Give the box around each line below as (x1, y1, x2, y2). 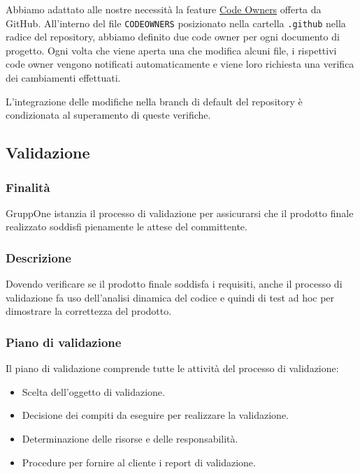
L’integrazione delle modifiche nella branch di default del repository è (6, 94, 303, 108)
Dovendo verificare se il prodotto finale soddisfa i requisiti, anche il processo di (6, 276, 343, 291)
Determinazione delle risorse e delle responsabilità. (22, 431, 238, 445)
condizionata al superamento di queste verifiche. (6, 108, 211, 122)
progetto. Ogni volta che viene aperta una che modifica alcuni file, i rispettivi (6, 43, 337, 57)
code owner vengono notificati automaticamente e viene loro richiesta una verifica (6, 57, 354, 71)
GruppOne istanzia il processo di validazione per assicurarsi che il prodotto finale (6, 205, 354, 220)
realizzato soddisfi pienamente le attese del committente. (6, 219, 247, 234)
